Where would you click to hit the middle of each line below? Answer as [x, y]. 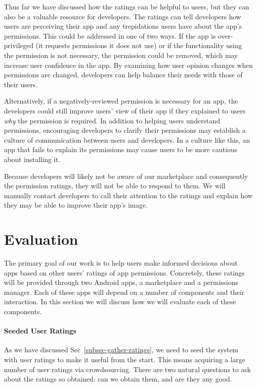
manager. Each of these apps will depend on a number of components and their [124, 292]
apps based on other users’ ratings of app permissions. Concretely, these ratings [125, 272]
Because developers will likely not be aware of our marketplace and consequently [126, 176]
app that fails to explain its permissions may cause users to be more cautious [121, 149]
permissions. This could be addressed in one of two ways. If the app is [110, 35]
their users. [21, 84]
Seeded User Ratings [40, 331]
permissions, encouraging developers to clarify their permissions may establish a [125, 130]
